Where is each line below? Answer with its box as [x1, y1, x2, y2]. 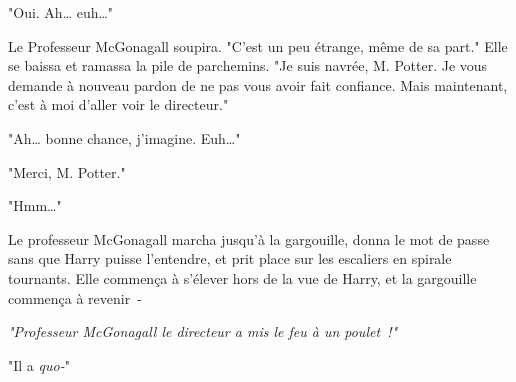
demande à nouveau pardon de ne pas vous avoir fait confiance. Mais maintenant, [8, 74, 508, 95]
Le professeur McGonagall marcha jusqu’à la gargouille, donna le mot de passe [8, 228, 490, 249]
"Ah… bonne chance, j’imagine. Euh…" [8, 127, 241, 148]
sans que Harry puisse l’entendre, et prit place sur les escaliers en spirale [8, 248, 452, 269]
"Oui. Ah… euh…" [8, 2, 114, 22]
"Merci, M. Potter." [8, 161, 126, 182]
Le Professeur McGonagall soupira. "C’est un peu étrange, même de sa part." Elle [8, 35, 508, 56]
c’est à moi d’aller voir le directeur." [8, 94, 229, 115]
